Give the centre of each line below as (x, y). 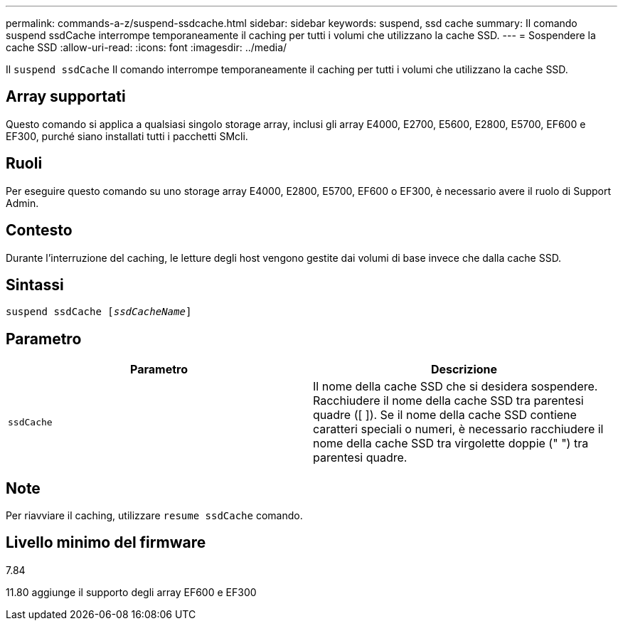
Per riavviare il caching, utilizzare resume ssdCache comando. (154, 516)
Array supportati (66, 97)
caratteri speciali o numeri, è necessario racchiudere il (458, 429)
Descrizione (464, 370)
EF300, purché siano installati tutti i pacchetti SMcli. (127, 136)
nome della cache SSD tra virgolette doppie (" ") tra (451, 444)
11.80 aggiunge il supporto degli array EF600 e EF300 (131, 592)
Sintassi (35, 285)
